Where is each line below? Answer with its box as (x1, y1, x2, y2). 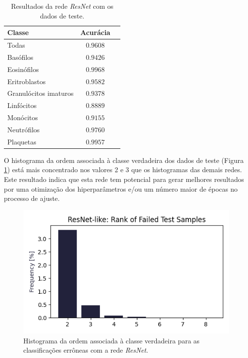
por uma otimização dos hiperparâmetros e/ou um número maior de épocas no (4, 183, 238, 194)
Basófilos (7, 52, 33, 62)
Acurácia (80, 27, 111, 37)
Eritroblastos (7, 76, 46, 86)
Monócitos (7, 112, 38, 123)
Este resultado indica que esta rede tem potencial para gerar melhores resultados (4, 174, 244, 184)
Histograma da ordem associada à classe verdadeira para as (23, 335, 200, 345)
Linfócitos (7, 100, 37, 110)
